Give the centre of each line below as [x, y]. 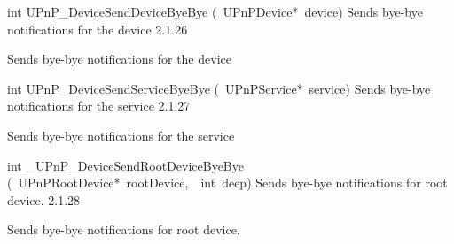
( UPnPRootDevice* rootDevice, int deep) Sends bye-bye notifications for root [227, 183]
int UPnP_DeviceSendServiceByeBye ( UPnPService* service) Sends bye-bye [219, 88]
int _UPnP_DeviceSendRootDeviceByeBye [125, 165]
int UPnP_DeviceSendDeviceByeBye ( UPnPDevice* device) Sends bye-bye [215, 11]
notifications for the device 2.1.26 [98, 29]
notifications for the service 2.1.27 [99, 106]
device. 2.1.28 [44, 199]
